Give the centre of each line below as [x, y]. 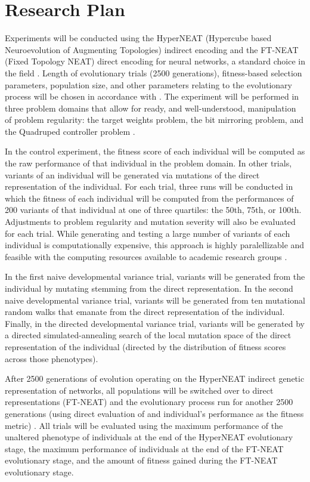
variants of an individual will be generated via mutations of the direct [132, 174]
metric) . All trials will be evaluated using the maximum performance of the [144, 425]
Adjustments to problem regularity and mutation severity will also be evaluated [150, 222]
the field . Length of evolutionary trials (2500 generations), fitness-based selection [154, 72]
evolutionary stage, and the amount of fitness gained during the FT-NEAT [141, 460]
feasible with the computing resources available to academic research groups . [146, 256]
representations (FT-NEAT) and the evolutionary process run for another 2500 [149, 402]
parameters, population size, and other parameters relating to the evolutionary [148, 84]
